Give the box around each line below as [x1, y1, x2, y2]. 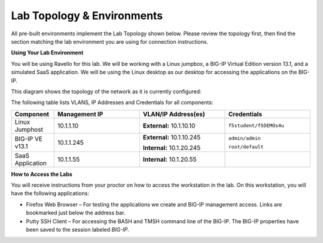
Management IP [57, 110, 103, 118]
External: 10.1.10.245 [142, 133, 201, 141]
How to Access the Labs [11, 171, 73, 178]
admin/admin [228, 135, 261, 141]
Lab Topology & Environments [11, 9, 163, 22]
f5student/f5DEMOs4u [228, 123, 284, 129]
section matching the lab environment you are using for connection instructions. [11, 38, 209, 45]
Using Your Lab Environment [11, 49, 84, 56]
